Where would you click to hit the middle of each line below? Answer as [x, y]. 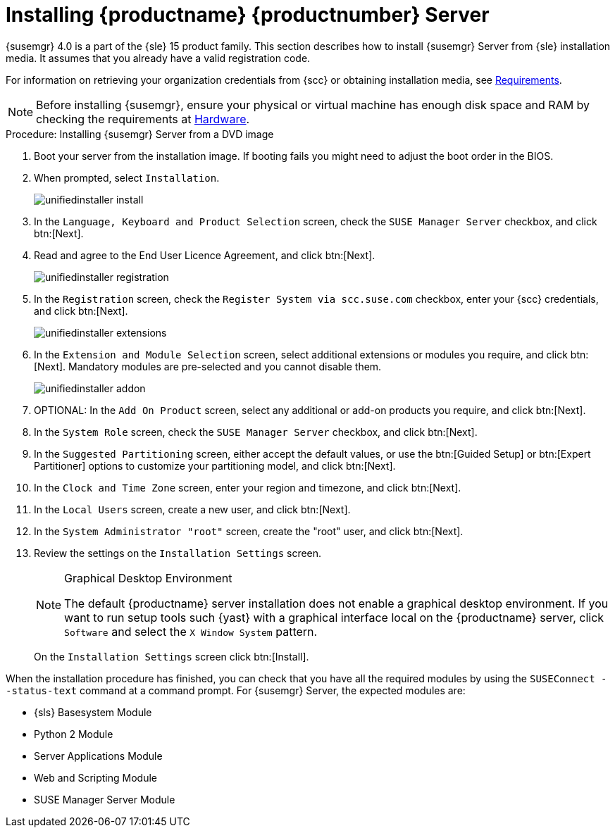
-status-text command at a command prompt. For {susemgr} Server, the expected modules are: [236, 690]
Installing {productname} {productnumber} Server [248, 15]
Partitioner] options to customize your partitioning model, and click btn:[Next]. [215, 465]
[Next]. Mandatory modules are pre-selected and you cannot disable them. [208, 366]
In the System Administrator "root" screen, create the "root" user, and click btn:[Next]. [249, 531]
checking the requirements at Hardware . [143, 119]
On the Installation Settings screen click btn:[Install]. [172, 656]
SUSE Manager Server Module [105, 799]
